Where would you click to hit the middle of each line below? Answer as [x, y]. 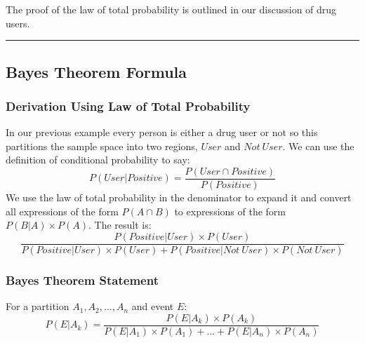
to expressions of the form [230, 211]
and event [153, 306]
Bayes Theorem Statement [82, 280]
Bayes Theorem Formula [97, 71]
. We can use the [318, 146]
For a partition [38, 306]
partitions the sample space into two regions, [102, 146]
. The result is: [120, 225]
